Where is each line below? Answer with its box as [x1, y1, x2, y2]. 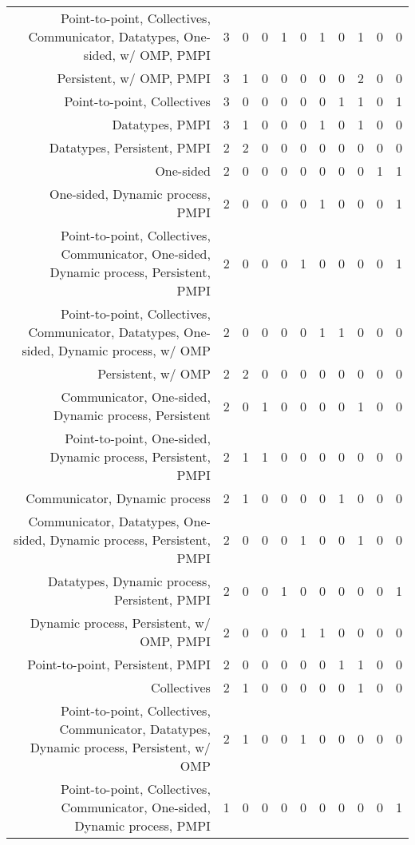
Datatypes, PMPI [112, 115, 211, 133]
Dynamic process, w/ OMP [57, 341, 211, 359]
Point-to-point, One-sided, [65, 429, 211, 447]
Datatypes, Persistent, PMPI [49, 138, 211, 157]
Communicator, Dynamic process [26, 489, 211, 507]
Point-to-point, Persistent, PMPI [27, 655, 211, 673]
